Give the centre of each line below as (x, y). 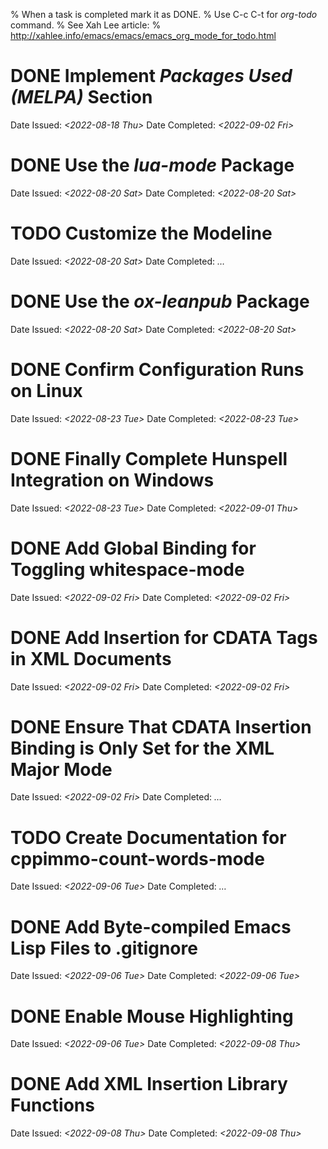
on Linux (46, 390)
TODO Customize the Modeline (141, 233)
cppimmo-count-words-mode (137, 858)
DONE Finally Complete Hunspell (149, 458)
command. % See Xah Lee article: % (86, 25)
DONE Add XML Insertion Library (149, 1084)
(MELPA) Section (81, 97)
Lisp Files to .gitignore (104, 948)
